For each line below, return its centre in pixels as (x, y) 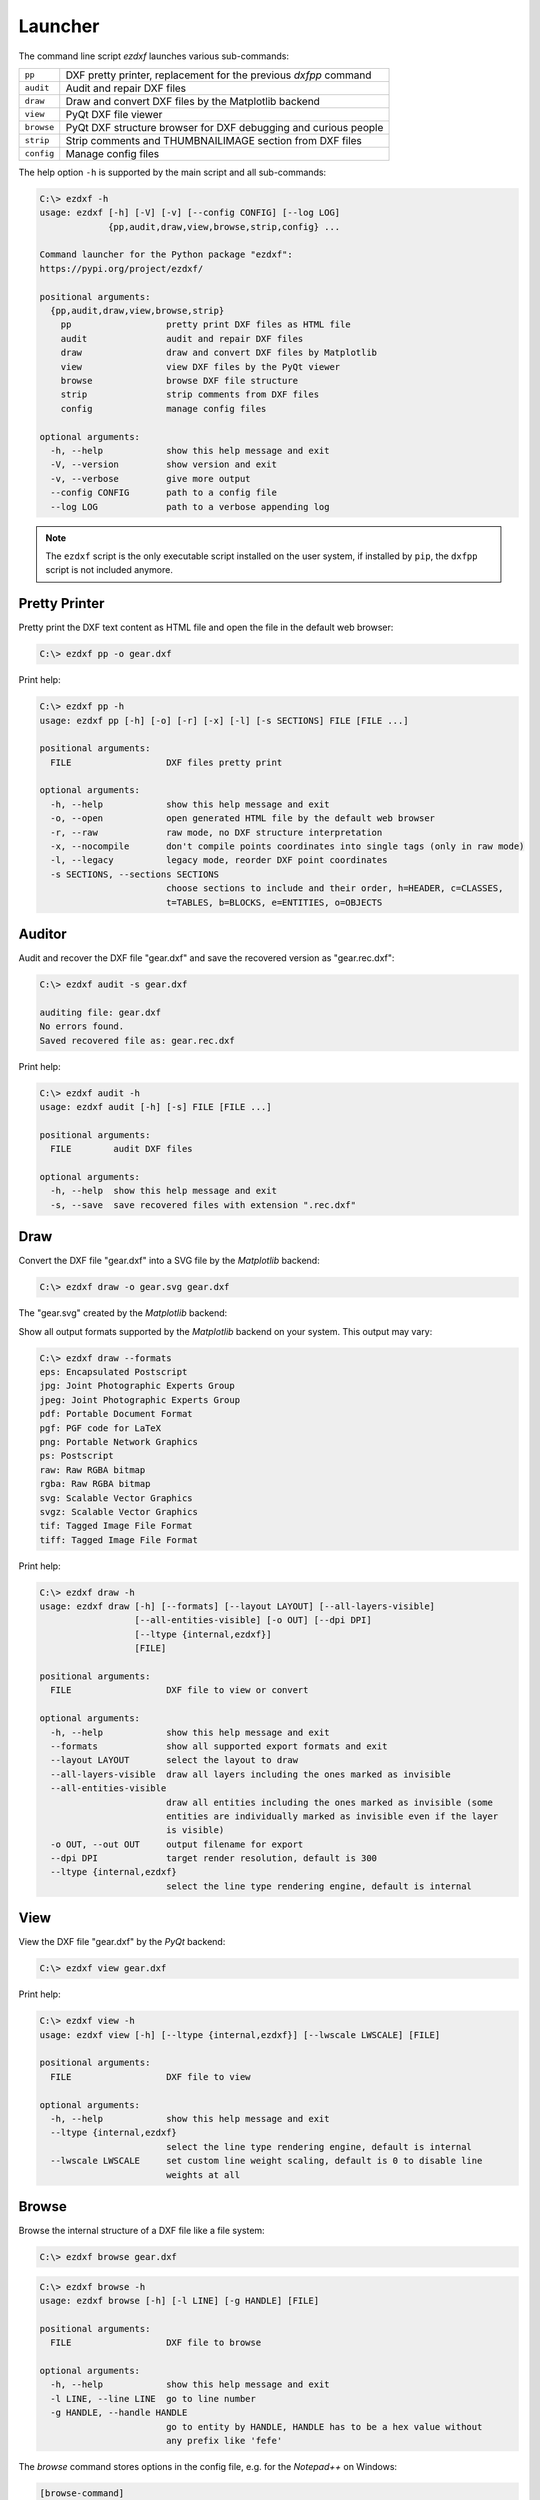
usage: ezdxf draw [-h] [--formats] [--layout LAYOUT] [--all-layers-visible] (237, 1606)
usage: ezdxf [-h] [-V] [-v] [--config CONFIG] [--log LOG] (190, 213)
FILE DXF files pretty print (166, 762)
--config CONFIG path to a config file (163, 493)
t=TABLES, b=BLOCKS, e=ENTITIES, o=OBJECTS (274, 902)
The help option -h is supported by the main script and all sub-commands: (172, 172)
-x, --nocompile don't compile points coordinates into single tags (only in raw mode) (287, 846)
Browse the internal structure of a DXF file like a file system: (141, 2231)
